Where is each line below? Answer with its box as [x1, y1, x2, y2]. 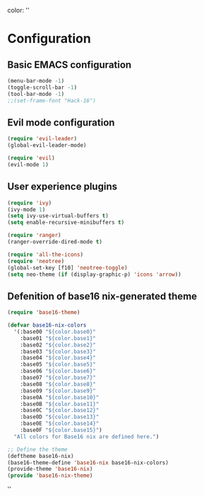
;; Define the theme [7, 446, 68, 453]
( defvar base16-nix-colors [7, 322, 87, 329]
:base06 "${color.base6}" [20, 368, 97, 375]
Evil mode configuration [7, 116, 115, 128]
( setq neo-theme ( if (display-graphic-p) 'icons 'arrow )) [7, 271, 181, 278]
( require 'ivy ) [7, 199, 52, 207]
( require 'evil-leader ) [7, 135, 78, 143]
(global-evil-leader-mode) [7, 142, 87, 149]
